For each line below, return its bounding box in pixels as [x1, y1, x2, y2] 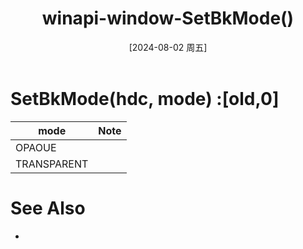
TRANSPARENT [15, 157, 89, 171]
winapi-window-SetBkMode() [41, 7, 295, 30]
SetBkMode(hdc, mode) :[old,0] [10, 87, 280, 110]
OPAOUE [15, 140, 57, 154]
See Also [10, 197, 86, 219]
